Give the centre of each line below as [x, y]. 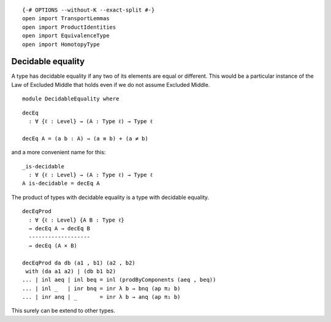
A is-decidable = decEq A [61, 183]
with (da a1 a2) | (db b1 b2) [71, 271]
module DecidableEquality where [71, 99]
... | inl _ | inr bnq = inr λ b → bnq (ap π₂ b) [101, 288]
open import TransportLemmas [66, 19]
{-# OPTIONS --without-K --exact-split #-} [89, 10]
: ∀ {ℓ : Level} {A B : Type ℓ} [77, 220]
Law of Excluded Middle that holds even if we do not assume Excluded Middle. [111, 84]
